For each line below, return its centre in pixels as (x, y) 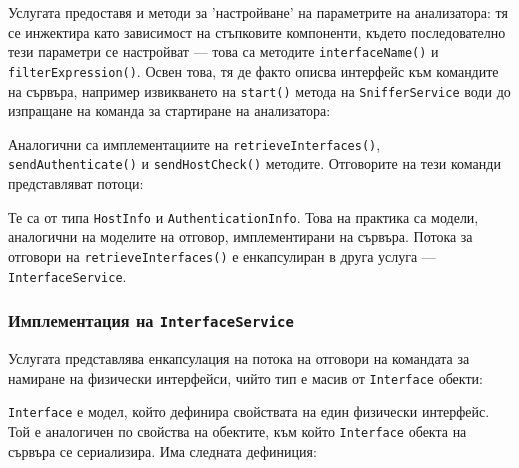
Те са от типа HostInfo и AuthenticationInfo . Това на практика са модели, (243, 216)
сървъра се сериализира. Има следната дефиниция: (162, 450)
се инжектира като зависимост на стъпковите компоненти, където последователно (257, 31)
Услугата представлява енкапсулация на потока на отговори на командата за (239, 358)
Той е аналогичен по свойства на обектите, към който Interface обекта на (237, 430)
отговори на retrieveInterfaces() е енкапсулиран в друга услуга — (222, 255)
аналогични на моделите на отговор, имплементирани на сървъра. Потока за (240, 236)
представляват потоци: (76, 183)
